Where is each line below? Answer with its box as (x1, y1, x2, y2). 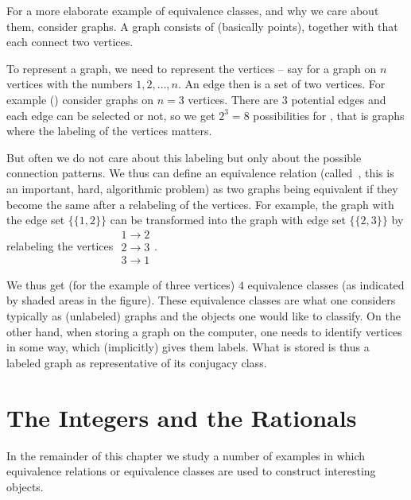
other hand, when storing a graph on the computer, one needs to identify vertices (6, 323, 402, 339)
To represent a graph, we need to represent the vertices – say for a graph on (6, 60, 377, 76)
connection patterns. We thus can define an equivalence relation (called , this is (6, 165, 394, 181)
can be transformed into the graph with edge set (110, 211, 346, 228)
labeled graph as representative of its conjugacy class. (6, 354, 267, 370)
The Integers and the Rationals (6, 401, 357, 433)
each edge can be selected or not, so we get (6, 107, 215, 123)
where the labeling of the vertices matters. (6, 122, 212, 139)
